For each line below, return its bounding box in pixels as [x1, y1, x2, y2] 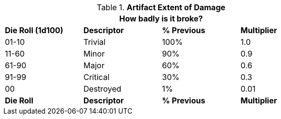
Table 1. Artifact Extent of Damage [96, 2, 226, 12]
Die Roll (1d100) [5, 25, 64, 35]
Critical [83, 72, 109, 82]
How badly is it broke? [119, 14, 203, 23]
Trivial [83, 37, 106, 47]
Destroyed [83, 84, 122, 94]
